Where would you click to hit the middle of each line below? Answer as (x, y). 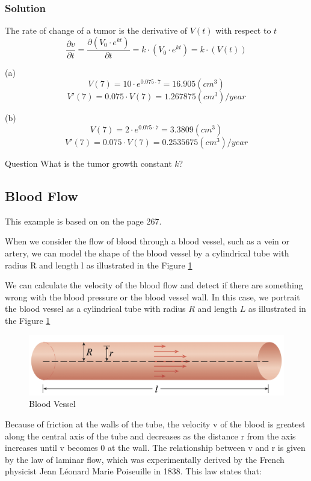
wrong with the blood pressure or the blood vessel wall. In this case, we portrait (152, 296)
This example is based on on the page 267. (83, 221)
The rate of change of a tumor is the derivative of (96, 30)
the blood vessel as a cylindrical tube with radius (95, 309)
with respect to (243, 30)
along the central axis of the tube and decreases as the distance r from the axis (150, 436)
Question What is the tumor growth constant (88, 163)
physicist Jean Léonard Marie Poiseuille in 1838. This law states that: (133, 471)
